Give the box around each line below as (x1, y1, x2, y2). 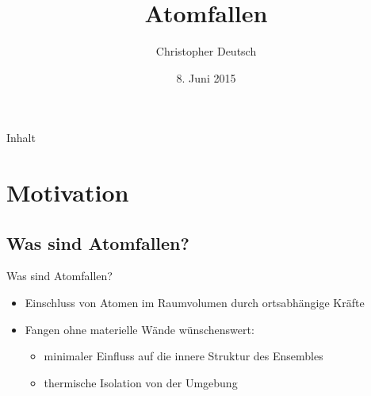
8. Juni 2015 (176, 69, 236, 86)
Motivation (6, 176, 129, 209)
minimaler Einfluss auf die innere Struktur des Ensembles (44, 348, 323, 364)
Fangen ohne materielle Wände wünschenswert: (25, 321, 254, 337)
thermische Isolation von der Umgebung (44, 374, 238, 390)
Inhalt (6, 129, 36, 146)
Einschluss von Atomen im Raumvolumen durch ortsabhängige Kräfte (25, 294, 365, 311)
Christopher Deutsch (155, 43, 257, 60)
